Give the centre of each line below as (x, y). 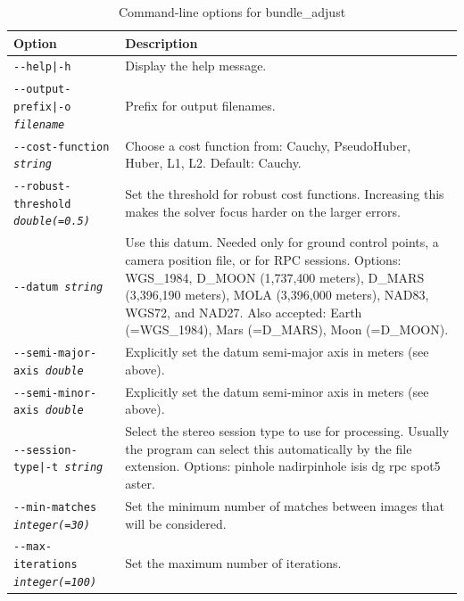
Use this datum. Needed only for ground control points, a (282, 242)
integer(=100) (55, 582)
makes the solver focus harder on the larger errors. (263, 211)
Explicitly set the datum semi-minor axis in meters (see (277, 391)
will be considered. (176, 523)
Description (162, 42)
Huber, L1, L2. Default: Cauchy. (213, 163)
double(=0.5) (52, 222)
